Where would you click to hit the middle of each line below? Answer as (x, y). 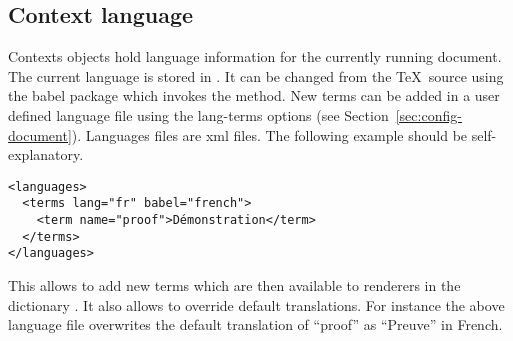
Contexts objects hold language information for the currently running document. (255, 56)
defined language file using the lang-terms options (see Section (198, 114)
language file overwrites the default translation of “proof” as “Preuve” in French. (255, 324)
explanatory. (46, 154)
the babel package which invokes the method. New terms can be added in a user (254, 95)
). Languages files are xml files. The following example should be (269, 134)
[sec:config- (428, 114)
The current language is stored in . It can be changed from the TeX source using (256, 75)
